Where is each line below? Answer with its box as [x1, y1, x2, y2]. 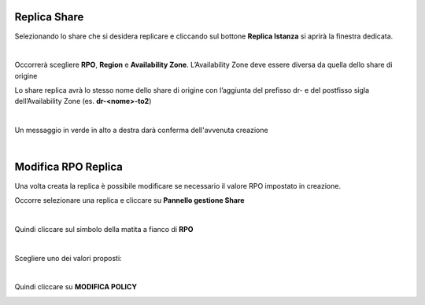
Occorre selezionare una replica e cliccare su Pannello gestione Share [14, 195, 245, 204]
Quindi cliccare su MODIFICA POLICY [14, 282, 138, 292]
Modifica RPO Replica [14, 160, 124, 174]
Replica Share [14, 10, 84, 24]
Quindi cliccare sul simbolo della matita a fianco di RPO [14, 224, 194, 233]
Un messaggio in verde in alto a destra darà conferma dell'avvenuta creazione [14, 126, 268, 135]
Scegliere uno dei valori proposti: [14, 253, 122, 263]
